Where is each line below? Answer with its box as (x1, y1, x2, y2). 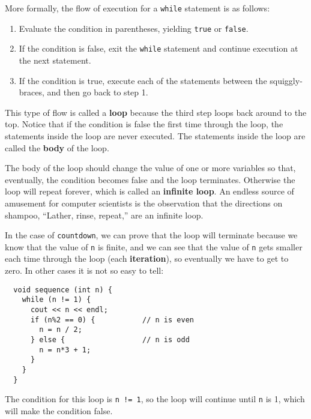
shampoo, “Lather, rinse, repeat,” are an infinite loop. (5, 208, 204, 221)
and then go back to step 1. (47, 86, 148, 98)
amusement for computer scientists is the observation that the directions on (5, 196, 283, 209)
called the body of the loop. (5, 141, 109, 154)
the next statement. (19, 53, 91, 66)
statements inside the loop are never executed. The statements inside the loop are (5, 129, 306, 142)
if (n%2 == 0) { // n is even (30, 315, 194, 324)
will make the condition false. (5, 404, 113, 417)
